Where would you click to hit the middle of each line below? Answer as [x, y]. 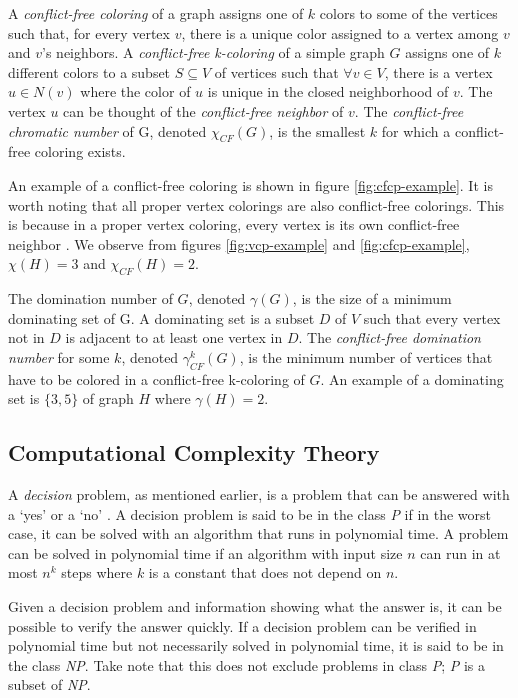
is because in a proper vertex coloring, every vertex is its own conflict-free [234, 224]
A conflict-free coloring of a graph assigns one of [156, 13]
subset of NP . [49, 684]
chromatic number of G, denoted [107, 130]
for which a [416, 130]
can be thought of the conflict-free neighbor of [203, 110]
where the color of [135, 91]
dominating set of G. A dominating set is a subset [161, 317]
